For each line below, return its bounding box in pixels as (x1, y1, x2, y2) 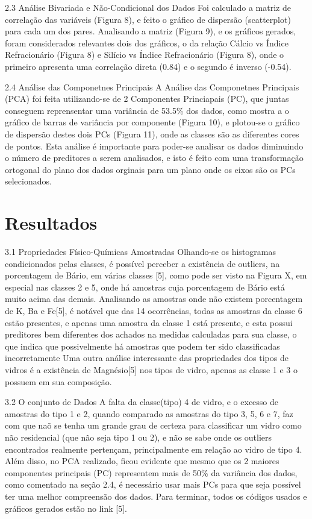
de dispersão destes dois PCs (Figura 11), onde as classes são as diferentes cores (5, 127, 299, 140)
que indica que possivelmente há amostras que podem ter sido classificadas (5, 339, 280, 352)
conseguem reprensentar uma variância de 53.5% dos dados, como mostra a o (5, 104, 289, 116)
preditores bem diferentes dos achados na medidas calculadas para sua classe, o (5, 328, 297, 341)
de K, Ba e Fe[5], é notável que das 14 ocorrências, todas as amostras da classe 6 (5, 304, 302, 316)
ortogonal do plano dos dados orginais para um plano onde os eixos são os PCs (5, 163, 296, 175)
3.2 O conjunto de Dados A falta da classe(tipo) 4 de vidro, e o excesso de (5, 395, 279, 408)
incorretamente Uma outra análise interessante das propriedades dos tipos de (5, 351, 289, 364)
